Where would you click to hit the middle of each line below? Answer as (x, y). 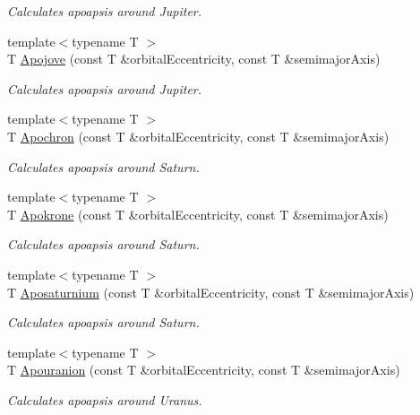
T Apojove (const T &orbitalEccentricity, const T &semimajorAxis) (194, 59)
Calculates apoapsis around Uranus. (105, 399)
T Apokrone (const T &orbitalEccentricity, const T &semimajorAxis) (198, 214)
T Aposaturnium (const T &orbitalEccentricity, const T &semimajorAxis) (211, 292)
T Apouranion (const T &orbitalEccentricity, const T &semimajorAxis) (204, 370)
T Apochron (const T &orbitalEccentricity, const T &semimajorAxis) (198, 136)
